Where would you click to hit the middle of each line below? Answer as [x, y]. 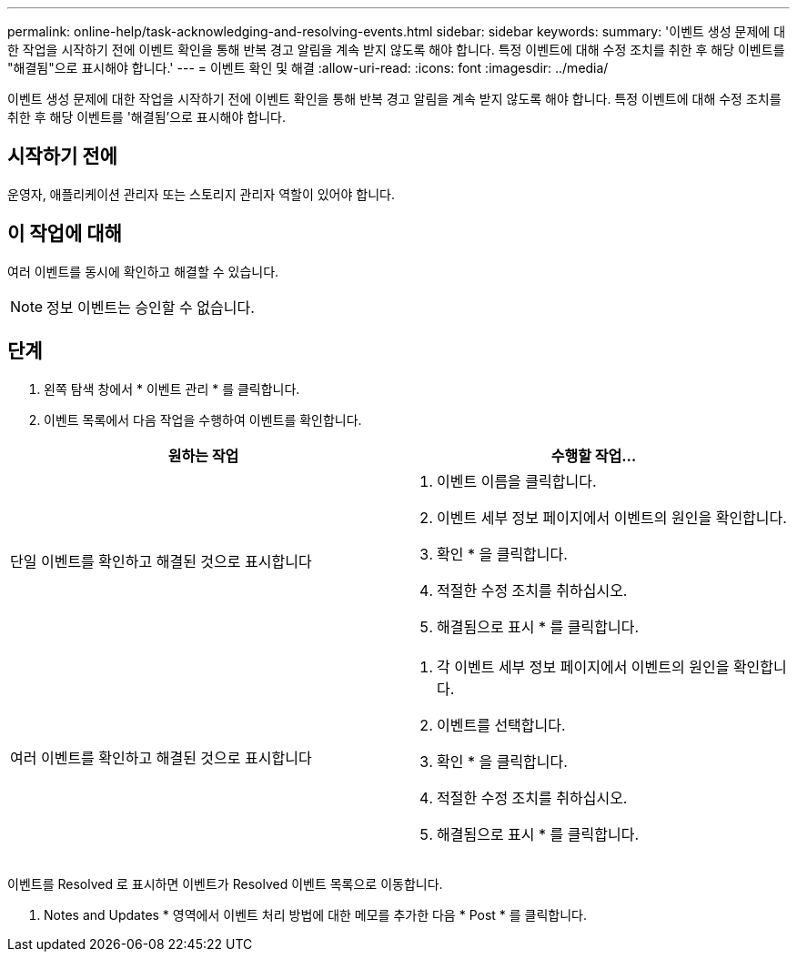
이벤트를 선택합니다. [501, 725]
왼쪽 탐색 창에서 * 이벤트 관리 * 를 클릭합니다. [172, 389]
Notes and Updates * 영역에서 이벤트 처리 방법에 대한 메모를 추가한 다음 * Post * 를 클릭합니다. [316, 914]
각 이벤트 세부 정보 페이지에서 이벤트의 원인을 [583, 666]
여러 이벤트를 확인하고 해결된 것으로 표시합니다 [161, 757]
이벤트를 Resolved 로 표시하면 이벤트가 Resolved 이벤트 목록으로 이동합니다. [225, 883]
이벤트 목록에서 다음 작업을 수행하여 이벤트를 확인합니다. [203, 419]
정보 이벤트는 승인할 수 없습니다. [151, 307]
